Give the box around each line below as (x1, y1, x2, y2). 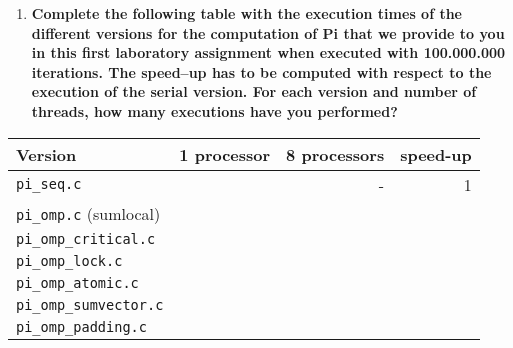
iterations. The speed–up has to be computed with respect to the (31, 61, 492, 82)
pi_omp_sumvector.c (16, 296, 164, 313)
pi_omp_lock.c (16, 252, 123, 269)
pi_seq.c (16, 176, 82, 193)
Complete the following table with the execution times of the (31, 3, 463, 23)
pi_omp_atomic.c (16, 274, 139, 291)
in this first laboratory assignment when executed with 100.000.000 (31, 42, 506, 63)
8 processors (286, 142, 385, 166)
